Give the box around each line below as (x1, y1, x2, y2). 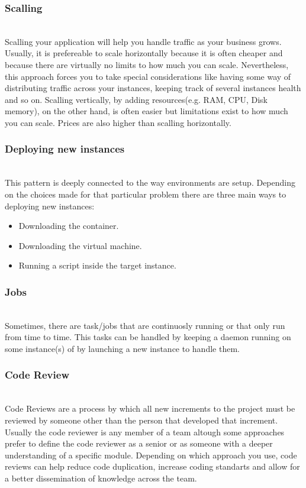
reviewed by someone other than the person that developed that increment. (5, 413, 278, 426)
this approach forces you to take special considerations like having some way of (5, 70, 291, 82)
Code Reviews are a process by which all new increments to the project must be (5, 402, 295, 415)
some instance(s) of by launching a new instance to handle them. (5, 342, 240, 354)
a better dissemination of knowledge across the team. (5, 471, 197, 484)
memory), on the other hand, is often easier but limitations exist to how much (5, 105, 288, 117)
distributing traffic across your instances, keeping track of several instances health (5, 82, 301, 94)
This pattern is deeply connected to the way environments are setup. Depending (5, 176, 295, 189)
